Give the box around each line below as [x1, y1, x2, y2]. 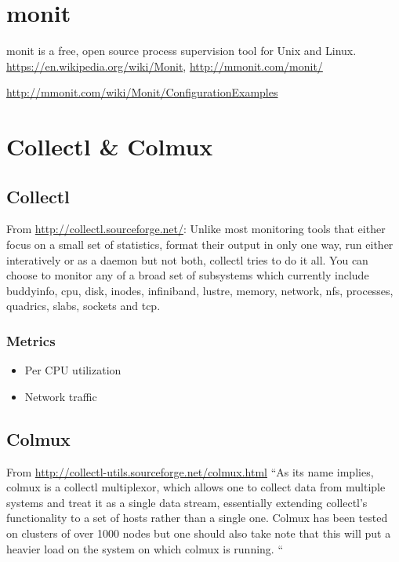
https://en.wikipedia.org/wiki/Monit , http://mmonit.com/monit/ [6, 57, 323, 74]
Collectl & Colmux [6, 130, 213, 162]
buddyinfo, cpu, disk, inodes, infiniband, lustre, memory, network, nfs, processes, [6, 282, 394, 298]
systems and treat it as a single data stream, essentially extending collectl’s [6, 494, 368, 510]
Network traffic [24, 388, 97, 404]
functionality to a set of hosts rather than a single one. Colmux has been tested [6, 509, 388, 526]
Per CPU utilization [24, 362, 122, 378]
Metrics [6, 330, 56, 350]
